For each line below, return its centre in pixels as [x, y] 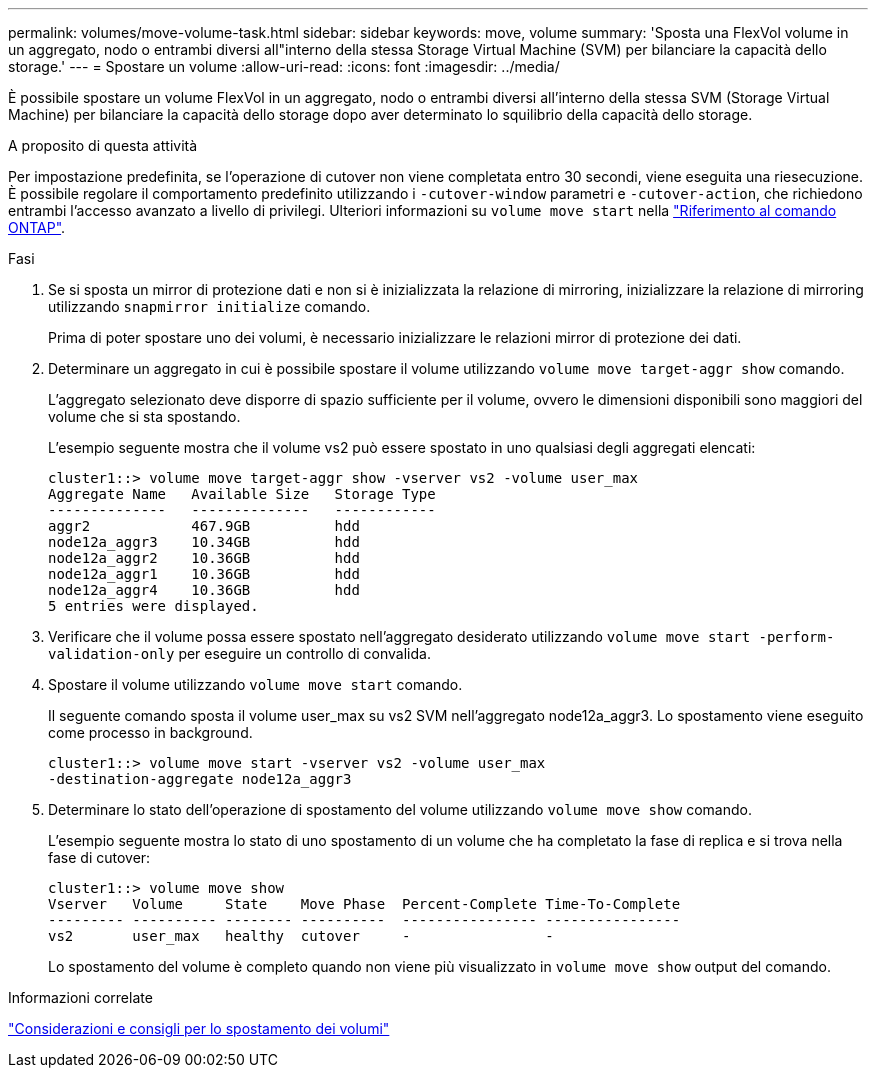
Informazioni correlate [80, 997]
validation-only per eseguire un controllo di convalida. [239, 653]
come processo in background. [150, 732]
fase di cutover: [99, 857]
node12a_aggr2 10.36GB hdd [204, 558]
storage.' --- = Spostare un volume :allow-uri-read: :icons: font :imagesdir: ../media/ [284, 66]
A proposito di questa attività [103, 145]
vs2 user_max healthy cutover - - [301, 936]
